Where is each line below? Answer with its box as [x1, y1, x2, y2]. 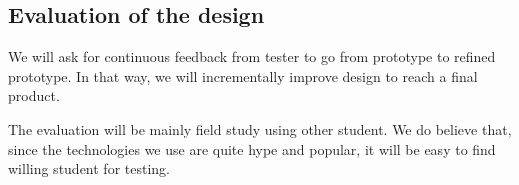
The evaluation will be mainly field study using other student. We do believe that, [8, 118, 512, 139]
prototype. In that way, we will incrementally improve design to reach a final [8, 65, 478, 86]
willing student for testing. [8, 158, 170, 179]
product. [8, 85, 60, 106]
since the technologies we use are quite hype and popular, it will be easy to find [8, 138, 496, 159]
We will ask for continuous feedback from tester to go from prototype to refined [8, 46, 496, 67]
